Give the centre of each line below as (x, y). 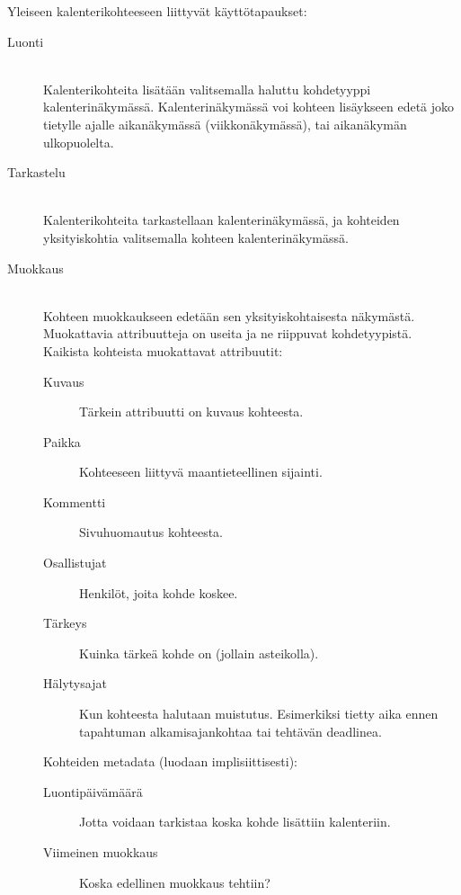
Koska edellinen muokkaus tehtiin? (175, 882)
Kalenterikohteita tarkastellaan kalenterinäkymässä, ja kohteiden (222, 220)
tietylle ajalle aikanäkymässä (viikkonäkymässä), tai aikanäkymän (225, 124)
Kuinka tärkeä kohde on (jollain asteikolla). (199, 653)
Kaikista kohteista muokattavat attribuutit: (163, 350)
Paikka (62, 441)
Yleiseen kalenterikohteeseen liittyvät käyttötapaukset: (157, 11)
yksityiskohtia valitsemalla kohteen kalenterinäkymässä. (196, 237)
